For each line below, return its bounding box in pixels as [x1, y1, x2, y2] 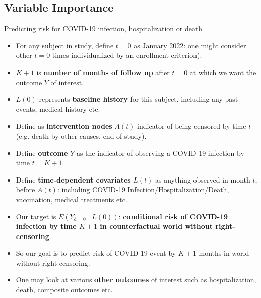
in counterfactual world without [100, 221, 213, 231]
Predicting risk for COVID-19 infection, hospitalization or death [4, 23, 203, 34]
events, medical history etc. [16, 103, 100, 114]
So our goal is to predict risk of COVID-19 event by [16, 248, 176, 258]
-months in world [196, 248, 249, 258]
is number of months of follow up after [36, 67, 170, 77]
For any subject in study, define [16, 40, 114, 50]
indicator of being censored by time [137, 121, 246, 131]
